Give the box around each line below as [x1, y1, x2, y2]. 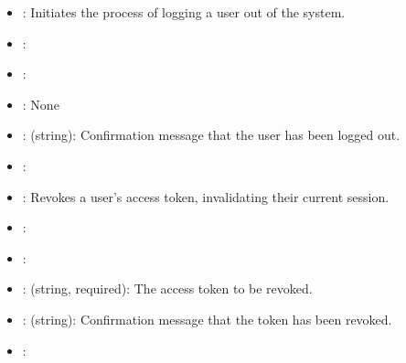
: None [22, 94, 59, 113]
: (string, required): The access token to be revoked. [22, 279, 313, 298]
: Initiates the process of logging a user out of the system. [22, 3, 346, 21]
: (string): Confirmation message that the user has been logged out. [22, 125, 401, 144]
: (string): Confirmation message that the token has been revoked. [22, 309, 392, 328]
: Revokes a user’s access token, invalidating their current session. [22, 187, 390, 206]
